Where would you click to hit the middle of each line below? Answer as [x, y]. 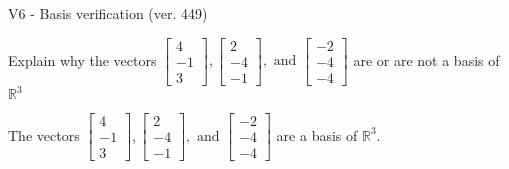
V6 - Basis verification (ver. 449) [108, 13]
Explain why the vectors [82, 59]
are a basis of [317, 134]
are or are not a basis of [426, 59]
